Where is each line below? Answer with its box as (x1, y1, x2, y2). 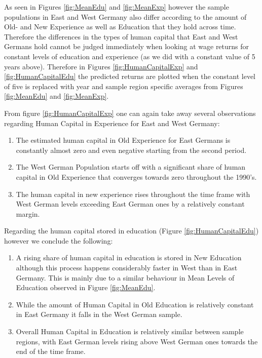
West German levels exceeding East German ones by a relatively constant (16, 198, 245, 209)
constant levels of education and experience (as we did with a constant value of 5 (4, 51, 255, 61)
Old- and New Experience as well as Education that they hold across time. (4, 21, 236, 32)
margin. (16, 208, 40, 219)
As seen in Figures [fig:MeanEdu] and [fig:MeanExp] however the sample (4, 2, 229, 12)
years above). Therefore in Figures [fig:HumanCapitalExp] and (4, 61, 198, 71)
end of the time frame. (16, 346, 86, 356)
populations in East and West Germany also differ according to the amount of (4, 11, 247, 22)
